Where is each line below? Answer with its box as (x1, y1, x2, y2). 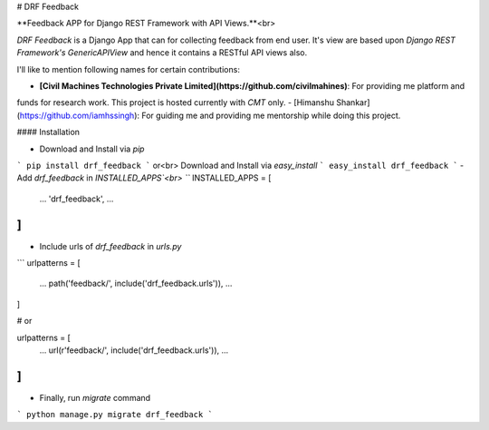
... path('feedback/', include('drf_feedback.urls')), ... (39, 278, 233, 289)
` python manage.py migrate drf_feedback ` (16, 409, 213, 420)
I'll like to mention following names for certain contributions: (16, 64, 240, 74)
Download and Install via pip (39, 143, 145, 154)
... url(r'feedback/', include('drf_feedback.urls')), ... (39, 345, 229, 356)
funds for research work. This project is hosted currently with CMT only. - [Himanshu (16, 97, 335, 108)
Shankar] (336, 97, 370, 108)
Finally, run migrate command (39, 392, 151, 403)
